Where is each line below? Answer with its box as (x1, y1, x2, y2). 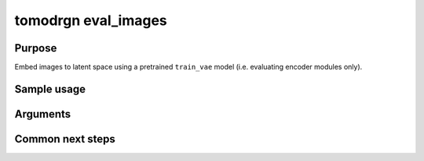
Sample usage (14, 82, 86, 95)
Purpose (14, 41, 57, 55)
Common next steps (14, 132, 115, 145)
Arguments (14, 107, 71, 120)
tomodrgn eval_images (14, 12, 168, 29)
